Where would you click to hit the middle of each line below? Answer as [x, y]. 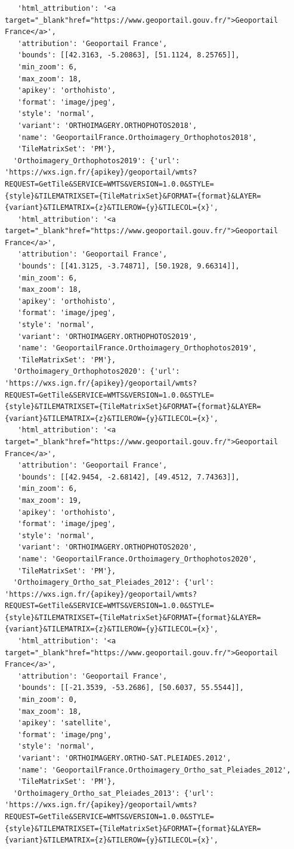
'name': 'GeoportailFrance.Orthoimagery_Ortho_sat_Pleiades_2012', [154, 770]
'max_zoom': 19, [49, 500]
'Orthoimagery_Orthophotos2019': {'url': [97, 161]
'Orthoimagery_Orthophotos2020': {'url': [97, 372]
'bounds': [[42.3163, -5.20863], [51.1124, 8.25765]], [129, 55]
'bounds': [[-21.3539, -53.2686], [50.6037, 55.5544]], [131, 688]
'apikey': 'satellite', [64, 723]
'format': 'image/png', [64, 735]
